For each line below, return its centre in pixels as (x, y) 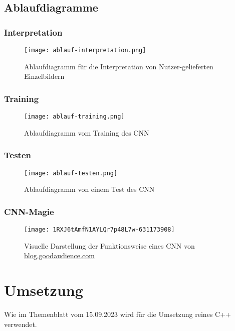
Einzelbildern (44, 76)
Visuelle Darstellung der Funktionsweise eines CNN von (109, 245)
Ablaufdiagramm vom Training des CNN (87, 132)
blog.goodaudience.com (59, 255)
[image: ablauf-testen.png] (71, 173)
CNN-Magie (29, 211)
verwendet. (21, 324)
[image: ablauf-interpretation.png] (85, 50)
